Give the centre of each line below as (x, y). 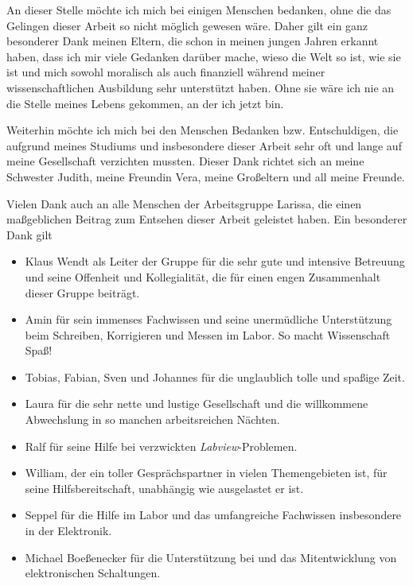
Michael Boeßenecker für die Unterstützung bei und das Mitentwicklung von (211, 557)
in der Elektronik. (68, 531)
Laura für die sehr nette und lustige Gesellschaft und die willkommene (197, 404)
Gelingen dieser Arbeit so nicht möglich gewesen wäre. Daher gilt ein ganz (187, 25)
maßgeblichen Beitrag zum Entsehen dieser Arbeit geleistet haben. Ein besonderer (207, 219)
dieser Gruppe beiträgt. (82, 292)
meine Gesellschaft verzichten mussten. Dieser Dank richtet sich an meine (185, 161)
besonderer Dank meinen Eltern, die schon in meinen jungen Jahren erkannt (193, 41)
